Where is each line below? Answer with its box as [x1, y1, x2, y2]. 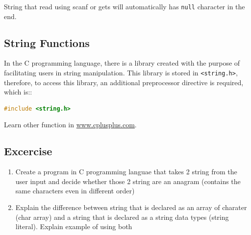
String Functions [4, 35, 90, 50]
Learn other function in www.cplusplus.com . [4, 119, 137, 130]
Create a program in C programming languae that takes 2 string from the [15, 166, 237, 177]
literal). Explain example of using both [15, 221, 132, 232]
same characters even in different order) [15, 186, 135, 196]
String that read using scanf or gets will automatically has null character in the [4, 1, 245, 11]
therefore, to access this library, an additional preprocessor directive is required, [4, 77, 244, 87]
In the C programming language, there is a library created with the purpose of [4, 58, 240, 68]
